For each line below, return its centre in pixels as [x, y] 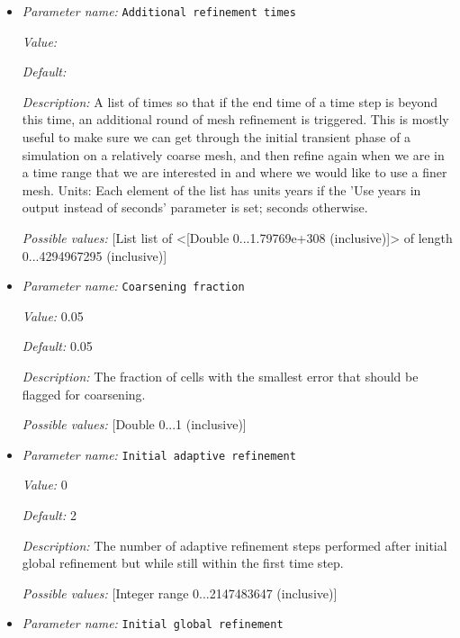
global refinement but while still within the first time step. [183, 563]
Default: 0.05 [57, 346]
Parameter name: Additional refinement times [159, 11]
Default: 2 [49, 515]
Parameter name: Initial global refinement [153, 623]
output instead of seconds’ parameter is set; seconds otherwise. [195, 207]
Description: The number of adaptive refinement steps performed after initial [235, 545]
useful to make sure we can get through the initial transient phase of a [216, 137]
